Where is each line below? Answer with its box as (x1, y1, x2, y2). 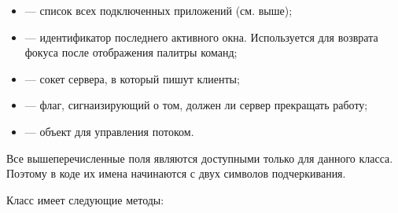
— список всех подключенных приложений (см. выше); (24, 2, 293, 18)
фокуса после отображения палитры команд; (24, 44, 238, 61)
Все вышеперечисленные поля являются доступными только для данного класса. (6, 149, 393, 166)
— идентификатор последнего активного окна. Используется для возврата (24, 28, 378, 45)
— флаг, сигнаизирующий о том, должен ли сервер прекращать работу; (24, 97, 368, 113)
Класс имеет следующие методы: (6, 191, 164, 207)
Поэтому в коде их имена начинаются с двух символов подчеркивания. (6, 165, 346, 182)
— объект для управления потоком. (24, 123, 194, 139)
